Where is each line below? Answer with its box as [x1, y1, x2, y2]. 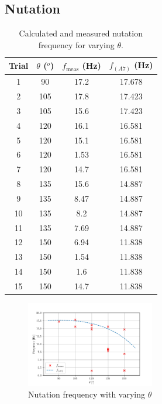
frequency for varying [38, 38, 115, 51]
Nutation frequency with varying [28, 388, 146, 400]
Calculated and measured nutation [19, 27, 143, 39]
